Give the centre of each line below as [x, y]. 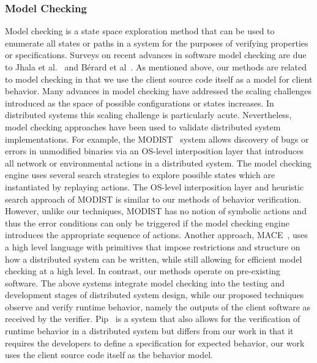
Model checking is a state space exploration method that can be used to [140, 31]
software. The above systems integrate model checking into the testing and [145, 283]
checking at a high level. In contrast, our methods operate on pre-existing [143, 271]
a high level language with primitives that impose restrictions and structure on [153, 246]
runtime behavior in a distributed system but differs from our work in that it [149, 331]
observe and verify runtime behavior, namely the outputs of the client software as [158, 306]
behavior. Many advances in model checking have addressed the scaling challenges [158, 91]
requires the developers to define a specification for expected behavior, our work [155, 342]
